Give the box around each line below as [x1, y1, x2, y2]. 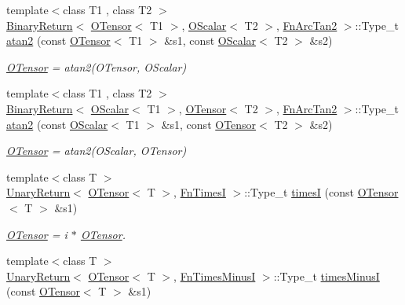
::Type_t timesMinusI [273, 267, 380, 284]
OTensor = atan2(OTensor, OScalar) [6, 58, 187, 75]
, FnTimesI [173, 184, 226, 200]
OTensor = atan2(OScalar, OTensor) [6, 142, 187, 159]
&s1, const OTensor [161, 116, 257, 132]
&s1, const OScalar [164, 32, 257, 49]
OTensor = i [6, 226, 67, 242]
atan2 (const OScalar [6, 116, 108, 132]
